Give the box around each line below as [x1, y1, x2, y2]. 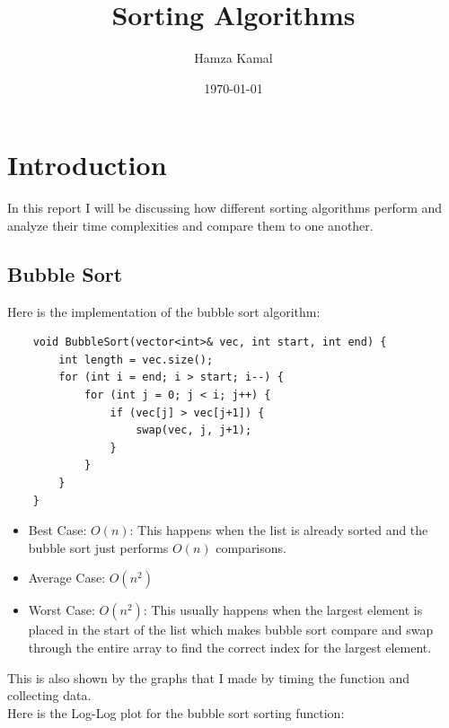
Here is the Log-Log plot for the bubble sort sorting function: [7, 703, 345, 722]
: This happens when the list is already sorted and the [129, 521, 428, 539]
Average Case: [28, 568, 106, 587]
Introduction [7, 146, 167, 183]
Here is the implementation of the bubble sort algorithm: [7, 302, 321, 320]
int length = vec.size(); [58, 353, 214, 366]
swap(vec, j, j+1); [136, 424, 252, 437]
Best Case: [28, 521, 87, 539]
